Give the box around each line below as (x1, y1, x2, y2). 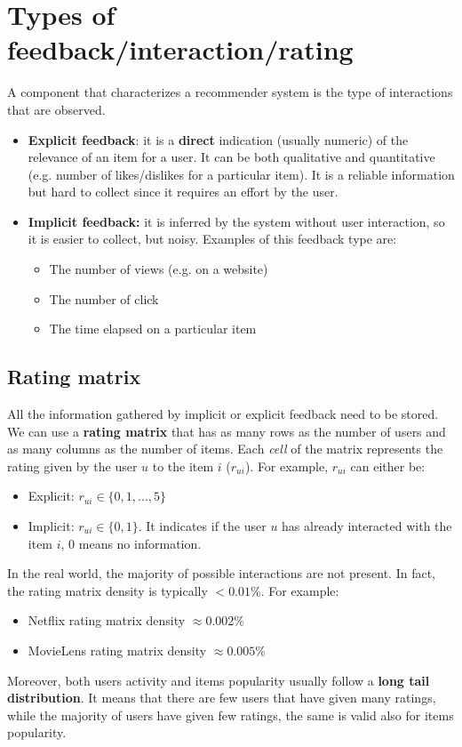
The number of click (49, 289, 159, 308)
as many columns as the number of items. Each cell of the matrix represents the (7, 439, 443, 458)
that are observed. (7, 100, 106, 118)
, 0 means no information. (60, 534, 202, 552)
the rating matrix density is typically (7, 581, 208, 599)
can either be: (350, 456, 426, 475)
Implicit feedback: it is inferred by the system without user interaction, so (28, 212, 445, 230)
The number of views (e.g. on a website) (49, 260, 268, 278)
